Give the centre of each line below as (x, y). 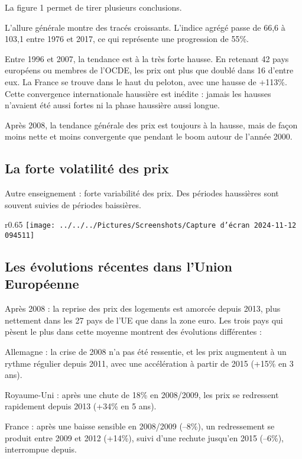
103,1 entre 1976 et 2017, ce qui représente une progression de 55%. (127, 39)
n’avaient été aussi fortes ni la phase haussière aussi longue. (112, 105)
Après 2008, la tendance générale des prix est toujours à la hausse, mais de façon (151, 125)
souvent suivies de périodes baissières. (73, 204)
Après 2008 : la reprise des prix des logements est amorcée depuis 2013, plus (143, 308)
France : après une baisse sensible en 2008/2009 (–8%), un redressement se (140, 426)
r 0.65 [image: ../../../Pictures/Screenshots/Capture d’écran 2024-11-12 (151, 224)
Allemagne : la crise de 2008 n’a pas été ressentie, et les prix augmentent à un (146, 352)
